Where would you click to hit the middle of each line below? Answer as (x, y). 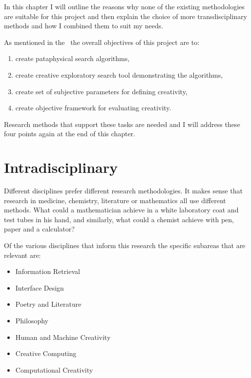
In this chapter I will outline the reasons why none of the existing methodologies (124, 6)
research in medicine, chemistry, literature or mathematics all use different (115, 200)
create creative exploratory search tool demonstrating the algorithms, (119, 74)
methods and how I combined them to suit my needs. (84, 26)
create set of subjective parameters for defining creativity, (101, 91)
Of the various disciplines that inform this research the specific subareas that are (125, 245)
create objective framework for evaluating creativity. (93, 108)
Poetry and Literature (48, 304)
